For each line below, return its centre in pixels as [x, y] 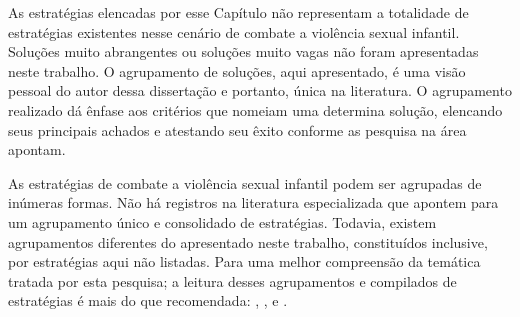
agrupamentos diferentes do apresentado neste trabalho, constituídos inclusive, [248, 241]
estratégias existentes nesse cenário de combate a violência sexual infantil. [234, 31]
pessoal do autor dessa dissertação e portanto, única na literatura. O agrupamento [260, 90]
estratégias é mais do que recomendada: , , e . [148, 300]
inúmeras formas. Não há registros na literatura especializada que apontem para [253, 202]
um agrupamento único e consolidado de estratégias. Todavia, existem [222, 221]
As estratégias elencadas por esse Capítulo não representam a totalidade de [238, 12]
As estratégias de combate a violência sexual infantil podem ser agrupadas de [245, 182]
